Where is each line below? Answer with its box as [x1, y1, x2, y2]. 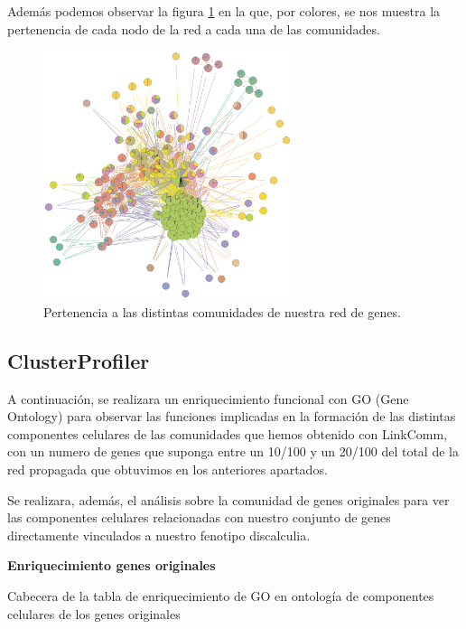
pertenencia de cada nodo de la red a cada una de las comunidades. [7, 19, 380, 38]
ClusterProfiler [7, 346, 150, 374]
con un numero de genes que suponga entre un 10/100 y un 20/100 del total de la [7, 442, 459, 461]
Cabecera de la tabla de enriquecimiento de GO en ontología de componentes [7, 586, 434, 605]
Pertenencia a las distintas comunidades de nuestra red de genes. [43, 302, 401, 321]
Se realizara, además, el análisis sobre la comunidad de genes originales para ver [7, 490, 450, 509]
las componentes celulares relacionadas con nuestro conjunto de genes [7, 508, 391, 527]
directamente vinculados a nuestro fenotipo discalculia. [7, 525, 311, 544]
